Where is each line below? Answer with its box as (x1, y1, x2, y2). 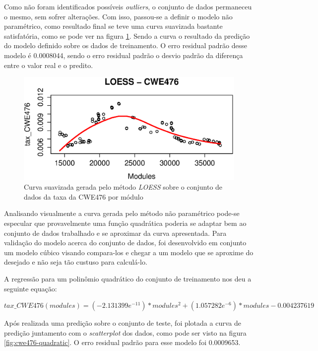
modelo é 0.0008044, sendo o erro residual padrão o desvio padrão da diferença (4, 50, 243, 60)
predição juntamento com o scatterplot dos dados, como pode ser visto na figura (4, 327, 247, 338)
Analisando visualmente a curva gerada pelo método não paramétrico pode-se (4, 208, 240, 218)
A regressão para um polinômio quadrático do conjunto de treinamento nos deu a (4, 273, 252, 283)
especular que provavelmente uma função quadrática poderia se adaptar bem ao (4, 217, 247, 228)
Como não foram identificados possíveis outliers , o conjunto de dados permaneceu (4, 1, 252, 11)
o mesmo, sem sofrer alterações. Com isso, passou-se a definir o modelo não (4, 11, 233, 21)
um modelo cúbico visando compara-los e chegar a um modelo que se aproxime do (4, 247, 254, 257)
